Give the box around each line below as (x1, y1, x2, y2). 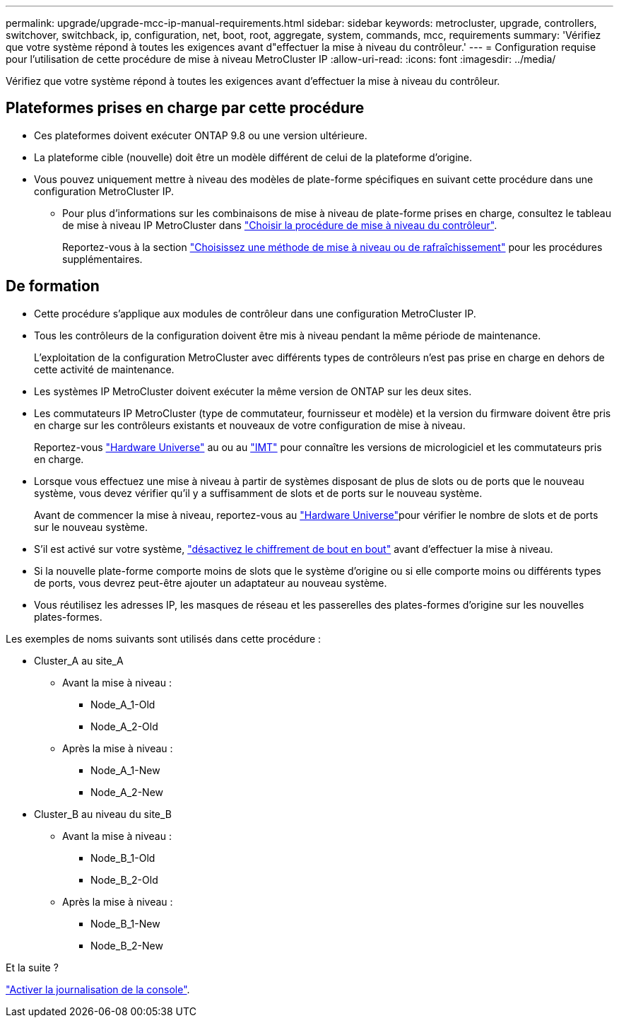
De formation (6, 277, 100, 296)
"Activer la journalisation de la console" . (6, 983, 190, 995)
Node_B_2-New (90, 939, 163, 952)
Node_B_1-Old (90, 851, 155, 864)
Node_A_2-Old (90, 720, 158, 732)
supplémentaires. (62, 252, 143, 265)
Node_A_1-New (90, 764, 160, 776)
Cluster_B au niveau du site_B (34, 807, 172, 820)
